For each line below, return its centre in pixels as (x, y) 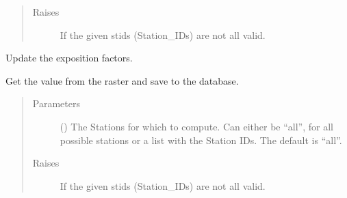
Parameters (56, 103)
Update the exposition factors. (69, 58)
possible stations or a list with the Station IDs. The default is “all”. (201, 140)
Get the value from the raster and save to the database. (122, 80)
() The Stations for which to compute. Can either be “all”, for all (196, 126)
